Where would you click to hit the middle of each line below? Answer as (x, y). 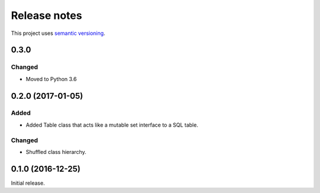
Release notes (47, 15)
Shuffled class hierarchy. (56, 152)
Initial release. (28, 183)
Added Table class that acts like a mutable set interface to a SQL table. (112, 125)
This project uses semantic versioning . (58, 33)
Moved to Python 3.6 (51, 79)
